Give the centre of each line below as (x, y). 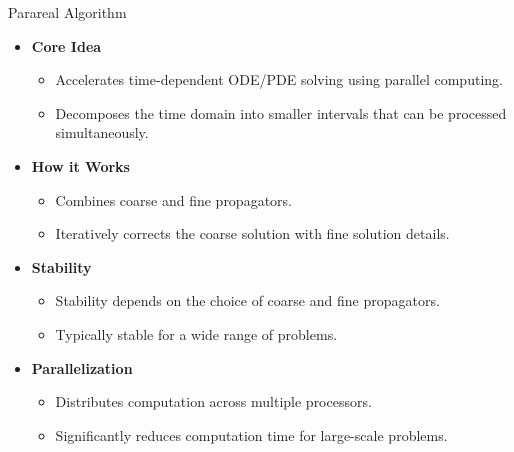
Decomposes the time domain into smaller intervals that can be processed (281, 112)
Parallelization (82, 367)
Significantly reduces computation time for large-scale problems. (251, 434)
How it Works (80, 165)
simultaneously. (102, 132)
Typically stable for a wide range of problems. (196, 333)
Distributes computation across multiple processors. (213, 401)
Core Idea (66, 45)
